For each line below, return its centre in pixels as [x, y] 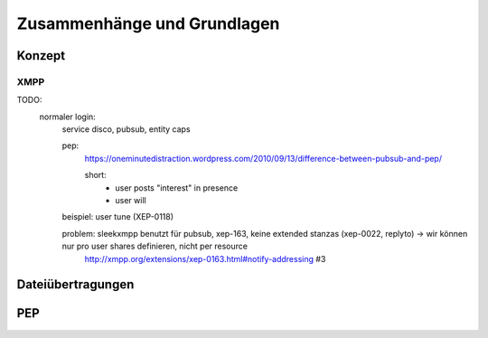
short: [96, 175]
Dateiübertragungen [75, 285]
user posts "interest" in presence [177, 188]
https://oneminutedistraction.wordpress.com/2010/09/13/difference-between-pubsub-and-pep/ [263, 158]
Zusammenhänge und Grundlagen [148, 23]
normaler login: [68, 117]
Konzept [41, 56]
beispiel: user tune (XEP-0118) [118, 217]
